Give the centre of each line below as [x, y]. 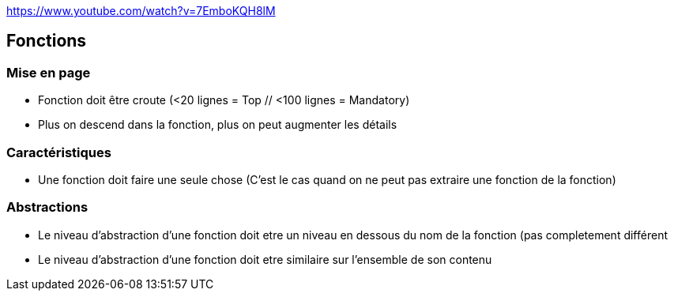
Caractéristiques [59, 152]
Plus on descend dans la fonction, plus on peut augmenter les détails [218, 125]
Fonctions [47, 41]
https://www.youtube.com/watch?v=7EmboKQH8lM [141, 11]
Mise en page [49, 72]
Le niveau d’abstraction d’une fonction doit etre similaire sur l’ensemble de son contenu [265, 259]
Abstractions [47, 207]
